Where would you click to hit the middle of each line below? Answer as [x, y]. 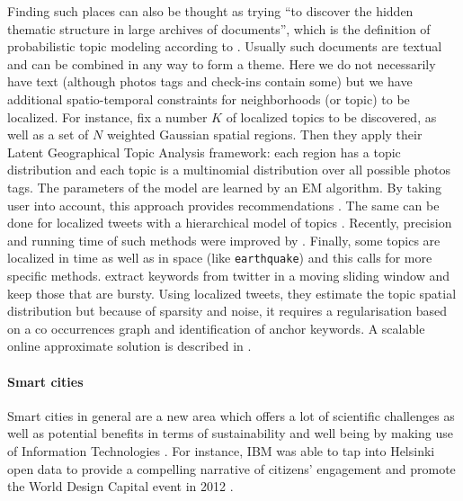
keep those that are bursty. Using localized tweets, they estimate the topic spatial [232, 293]
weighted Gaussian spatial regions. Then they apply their [264, 134]
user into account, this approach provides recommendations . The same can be [223, 205]
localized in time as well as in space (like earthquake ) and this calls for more [220, 258]
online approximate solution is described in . [129, 346]
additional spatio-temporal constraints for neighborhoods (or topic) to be [209, 98]
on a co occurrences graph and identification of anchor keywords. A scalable [216, 328]
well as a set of [48, 134]
